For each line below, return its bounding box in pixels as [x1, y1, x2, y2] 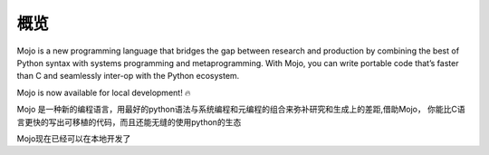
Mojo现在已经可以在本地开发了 [16, 132, 131, 144]
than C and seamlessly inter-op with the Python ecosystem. [16, 71, 240, 82]
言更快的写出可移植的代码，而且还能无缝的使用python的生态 [16, 116, 242, 127]
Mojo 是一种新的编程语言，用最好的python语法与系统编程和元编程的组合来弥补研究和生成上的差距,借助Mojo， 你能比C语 [16, 104, 465, 115]
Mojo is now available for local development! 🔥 [16, 87, 191, 98]
